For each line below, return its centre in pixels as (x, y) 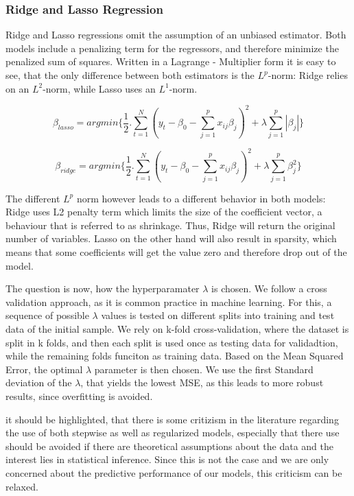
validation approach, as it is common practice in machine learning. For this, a (169, 302)
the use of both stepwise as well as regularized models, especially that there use (173, 433)
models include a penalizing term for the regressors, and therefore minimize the (172, 48)
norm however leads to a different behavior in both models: (201, 198)
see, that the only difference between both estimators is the (130, 75)
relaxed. (22, 486)
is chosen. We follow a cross (269, 288)
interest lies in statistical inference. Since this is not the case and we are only (167, 459)
